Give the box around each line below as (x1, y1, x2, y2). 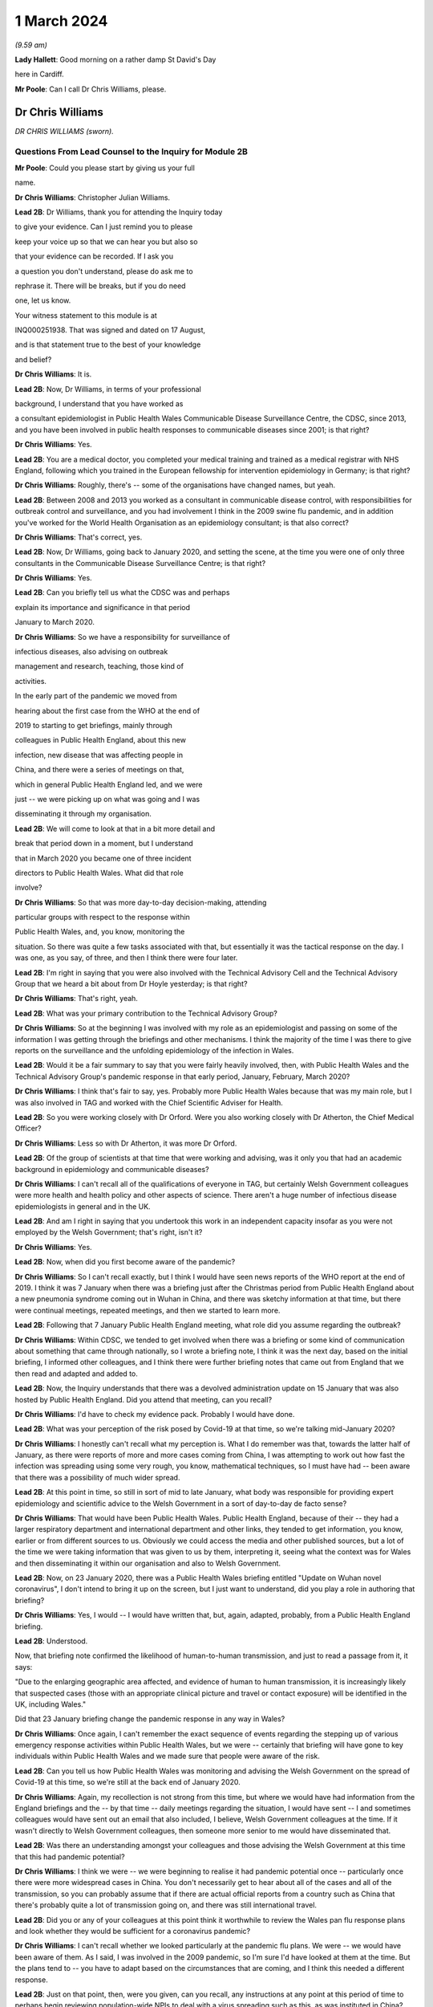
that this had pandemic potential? (14, 1851, 125, 1862)
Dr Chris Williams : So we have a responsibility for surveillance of (14, 632, 230, 641)
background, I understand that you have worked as (14, 399, 184, 409)
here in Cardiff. (14, 69, 64, 79)
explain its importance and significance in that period (14, 602, 191, 612)
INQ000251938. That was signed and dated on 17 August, (14, 325, 206, 335)
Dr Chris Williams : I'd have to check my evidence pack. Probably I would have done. (14, 1409, 295, 1419)
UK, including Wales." (14, 1699, 87, 1709)
